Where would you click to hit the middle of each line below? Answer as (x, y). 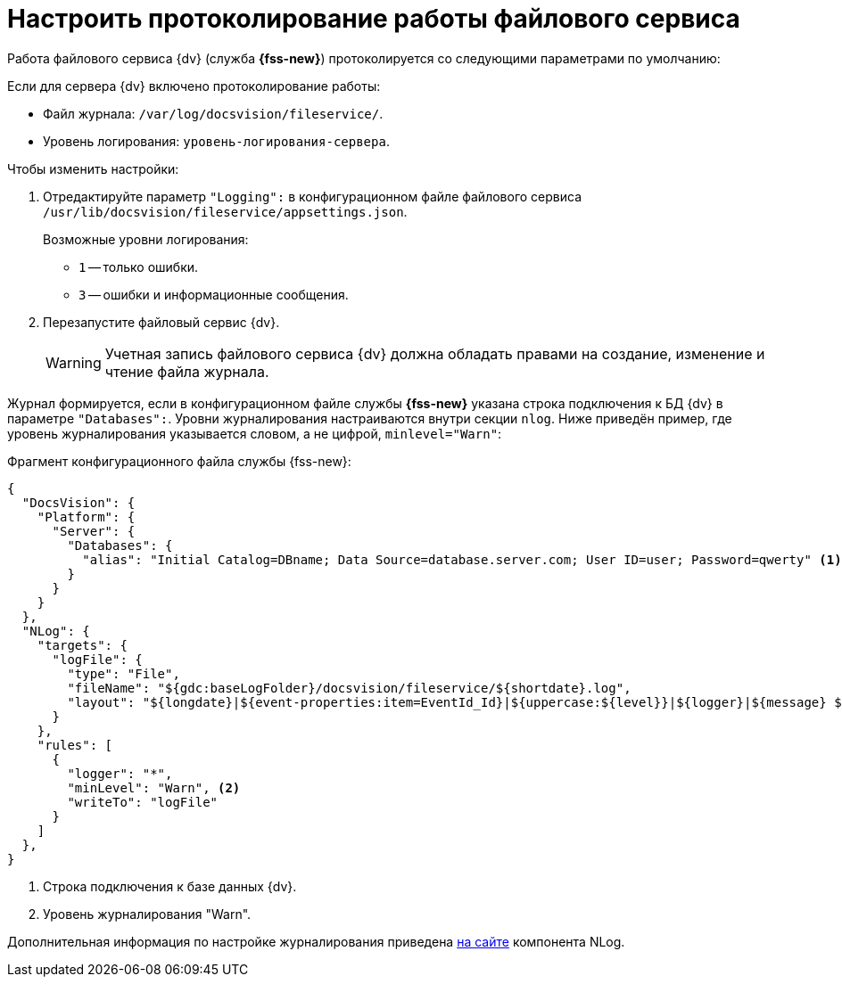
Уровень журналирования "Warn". (147, 914)
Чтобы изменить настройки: (93, 168)
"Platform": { (86, 517)
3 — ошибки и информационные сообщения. (214, 294)
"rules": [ (75, 745)
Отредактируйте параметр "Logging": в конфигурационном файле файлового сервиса (312, 196)
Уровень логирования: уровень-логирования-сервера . (216, 141)
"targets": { (82, 645)
